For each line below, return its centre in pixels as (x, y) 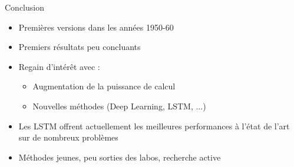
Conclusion (24, 7)
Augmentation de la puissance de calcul (104, 86)
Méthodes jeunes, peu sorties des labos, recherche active (120, 157)
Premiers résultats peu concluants (80, 47)
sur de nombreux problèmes (68, 137)
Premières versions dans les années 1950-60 (96, 27)
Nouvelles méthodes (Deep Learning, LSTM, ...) (119, 106)
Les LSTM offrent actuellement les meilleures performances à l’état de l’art (154, 126)
